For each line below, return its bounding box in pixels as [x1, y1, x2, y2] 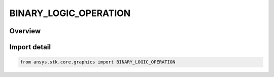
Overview [9, 27, 41, 35]
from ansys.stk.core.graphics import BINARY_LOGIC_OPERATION [20, 59, 176, 65]
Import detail [9, 43, 51, 51]
